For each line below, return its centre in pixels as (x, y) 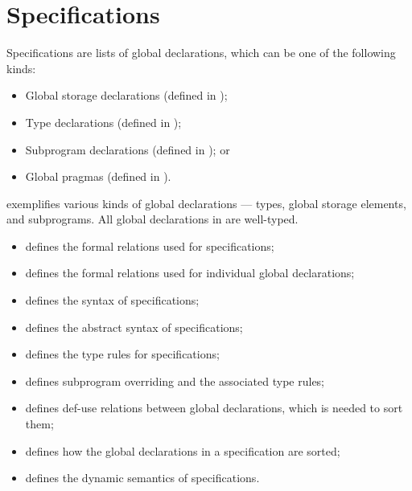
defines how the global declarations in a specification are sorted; (183, 450)
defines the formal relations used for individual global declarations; (190, 273)
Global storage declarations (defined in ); (126, 95)
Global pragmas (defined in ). (98, 176)
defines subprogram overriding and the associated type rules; (175, 381)
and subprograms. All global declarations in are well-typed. (152, 219)
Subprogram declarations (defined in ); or (128, 149)
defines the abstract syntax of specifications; (134, 327)
